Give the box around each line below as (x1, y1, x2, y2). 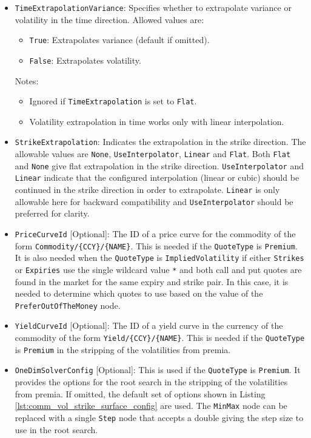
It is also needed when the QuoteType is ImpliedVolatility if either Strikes (15, 251, 304, 264)
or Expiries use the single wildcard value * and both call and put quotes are (15, 263, 302, 275)
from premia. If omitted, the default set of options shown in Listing (15, 387, 266, 400)
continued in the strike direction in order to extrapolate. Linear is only (15, 183, 280, 196)
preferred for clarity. (15, 207, 90, 220)
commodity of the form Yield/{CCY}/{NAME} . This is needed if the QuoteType (15, 331, 305, 344)
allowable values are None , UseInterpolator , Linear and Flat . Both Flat (15, 147, 291, 160)
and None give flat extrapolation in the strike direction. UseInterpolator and (15, 159, 304, 172)
